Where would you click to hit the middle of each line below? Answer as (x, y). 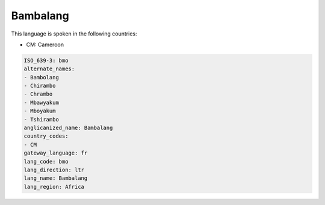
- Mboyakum (40, 111)
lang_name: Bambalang (56, 178)
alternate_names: (49, 69)
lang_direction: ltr (54, 170)
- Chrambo (38, 94)
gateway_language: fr (56, 153)
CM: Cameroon (45, 44)
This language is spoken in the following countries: (74, 34)
